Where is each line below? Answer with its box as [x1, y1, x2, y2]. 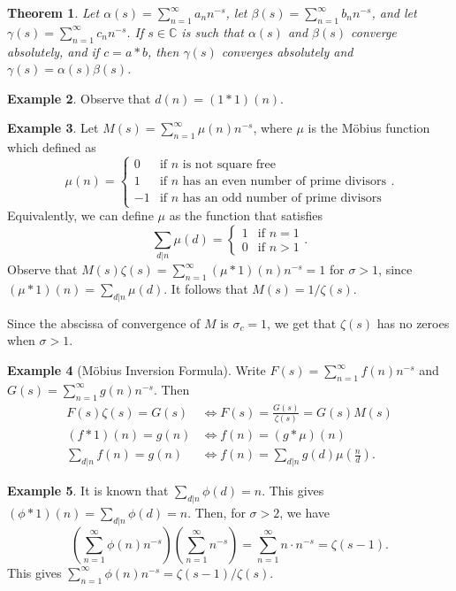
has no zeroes [376, 313, 450, 332]
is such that [181, 22, 244, 41]
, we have [279, 503, 331, 521]
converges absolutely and [221, 42, 353, 60]
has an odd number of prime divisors [182, 192, 382, 205]
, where [253, 119, 293, 137]
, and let [371, 4, 417, 21]
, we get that [267, 313, 337, 332]
